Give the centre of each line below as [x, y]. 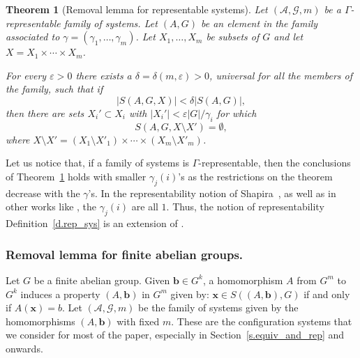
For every [26, 75]
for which [237, 112]
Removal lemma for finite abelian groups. [125, 254]
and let [288, 37]
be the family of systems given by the [218, 308]
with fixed [138, 321]
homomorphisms [40, 321]
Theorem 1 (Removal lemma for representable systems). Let [137, 9]
